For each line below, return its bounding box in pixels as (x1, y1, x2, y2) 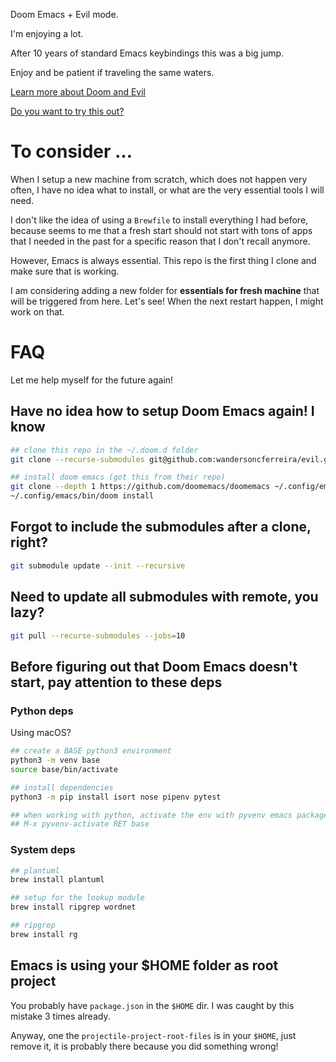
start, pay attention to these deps (10, 674, 223, 691)
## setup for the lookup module (10, 893, 145, 903)
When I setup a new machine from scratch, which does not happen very (10, 173, 308, 185)
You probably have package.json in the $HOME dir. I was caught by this (10, 999, 295, 1011)
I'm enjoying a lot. (10, 28, 84, 39)
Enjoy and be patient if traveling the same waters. (10, 67, 215, 78)
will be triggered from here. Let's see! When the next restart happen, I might (10, 295, 324, 307)
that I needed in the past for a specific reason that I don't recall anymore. (10, 235, 311, 247)
